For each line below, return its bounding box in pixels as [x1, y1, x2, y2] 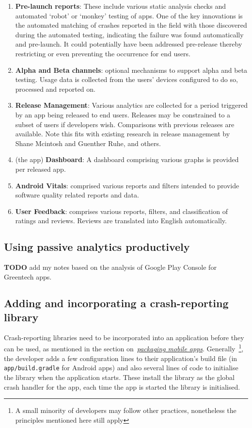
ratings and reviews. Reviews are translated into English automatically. [15, 215, 227, 226]
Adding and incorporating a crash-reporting [4, 295, 229, 310]
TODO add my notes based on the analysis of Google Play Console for [4, 262, 217, 272]
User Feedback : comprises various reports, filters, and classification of [15, 206, 228, 216]
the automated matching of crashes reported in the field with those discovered [15, 20, 247, 30]
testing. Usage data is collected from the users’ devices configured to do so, [15, 74, 238, 84]
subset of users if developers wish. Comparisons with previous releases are [15, 119, 235, 129]
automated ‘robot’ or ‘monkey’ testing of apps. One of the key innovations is [15, 10, 243, 20]
